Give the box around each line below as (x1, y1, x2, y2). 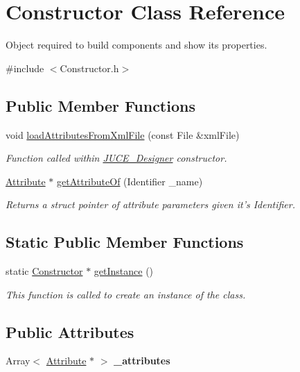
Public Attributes (6, 321, 134, 342)
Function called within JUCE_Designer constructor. (6, 151, 227, 165)
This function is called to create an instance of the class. (6, 287, 246, 301)
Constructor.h (60, 60, 119, 75)
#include (6, 60, 44, 75)
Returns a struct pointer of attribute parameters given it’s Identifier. (6, 197, 295, 212)
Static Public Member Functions (6, 231, 244, 253)
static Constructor (6, 264, 83, 278)
